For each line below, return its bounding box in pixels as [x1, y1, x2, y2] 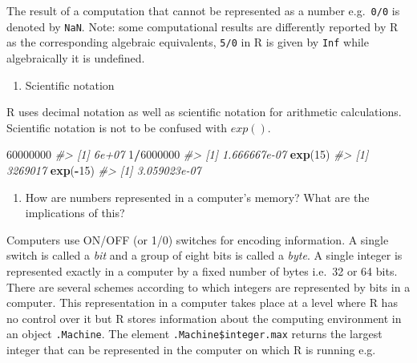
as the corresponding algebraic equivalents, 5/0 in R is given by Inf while [6, 34, 369, 50]
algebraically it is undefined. [6, 49, 145, 66]
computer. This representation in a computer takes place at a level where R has [6, 294, 398, 311]
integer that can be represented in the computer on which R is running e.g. [6, 341, 376, 357]
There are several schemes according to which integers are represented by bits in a [6, 278, 411, 295]
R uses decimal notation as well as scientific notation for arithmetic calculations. [6, 103, 402, 120]
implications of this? [25, 204, 125, 221]
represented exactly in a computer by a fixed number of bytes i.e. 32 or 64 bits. [6, 262, 398, 279]
